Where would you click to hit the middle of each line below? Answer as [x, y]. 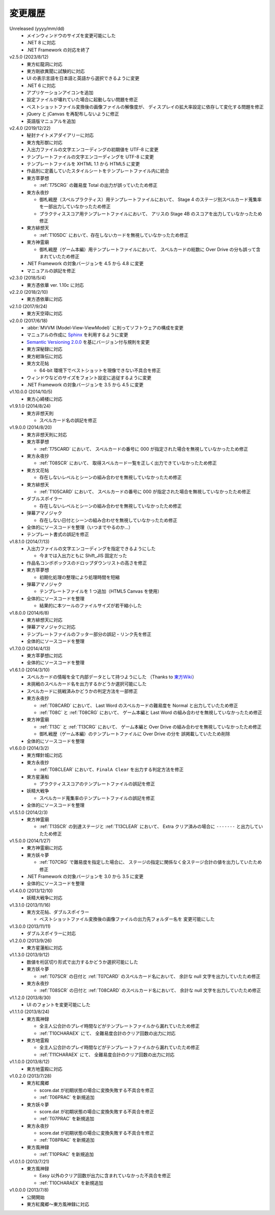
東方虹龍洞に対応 [45, 64]
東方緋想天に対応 [45, 620]
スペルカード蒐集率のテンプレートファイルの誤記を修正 [97, 798]
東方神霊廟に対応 [45, 848]
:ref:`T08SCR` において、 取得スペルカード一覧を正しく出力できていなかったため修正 [128, 463]
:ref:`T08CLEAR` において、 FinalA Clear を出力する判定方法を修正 [112, 769]
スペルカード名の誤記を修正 [68, 421]
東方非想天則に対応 [47, 434]
